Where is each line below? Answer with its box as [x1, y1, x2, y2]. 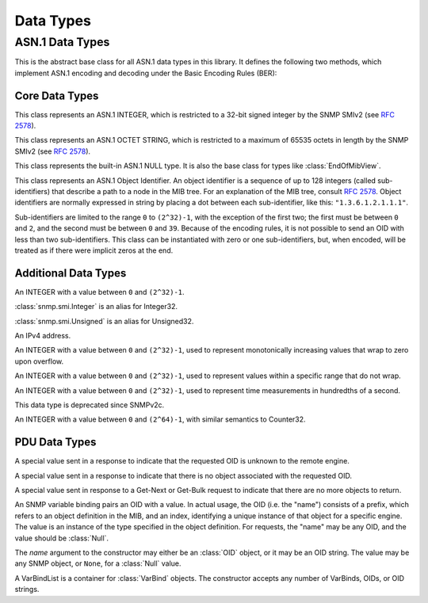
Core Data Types [14, 89, 99, 102]
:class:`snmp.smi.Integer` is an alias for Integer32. [14, 302, 178, 311]
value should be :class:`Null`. [14, 533, 109, 543]
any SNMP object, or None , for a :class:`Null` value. [14, 559, 182, 568]
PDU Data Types [14, 436, 97, 449]
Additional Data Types [14, 266, 127, 280]
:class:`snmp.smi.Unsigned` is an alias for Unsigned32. [14, 316, 194, 326]
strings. [14, 585, 40, 594]
